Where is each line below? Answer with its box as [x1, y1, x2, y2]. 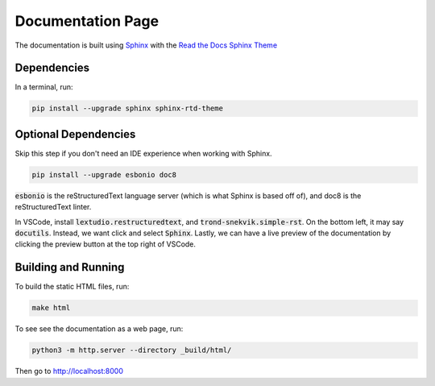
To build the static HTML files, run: [14, 282, 130, 292]
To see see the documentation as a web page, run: [14, 324, 184, 334]
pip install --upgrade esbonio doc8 [31, 170, 177, 179]
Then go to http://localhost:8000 [14, 367, 124, 376]
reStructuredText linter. [14, 202, 92, 212]
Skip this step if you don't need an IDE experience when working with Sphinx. [14, 148, 273, 158]
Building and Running [14, 260, 125, 274]
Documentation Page [14, 12, 159, 30]
